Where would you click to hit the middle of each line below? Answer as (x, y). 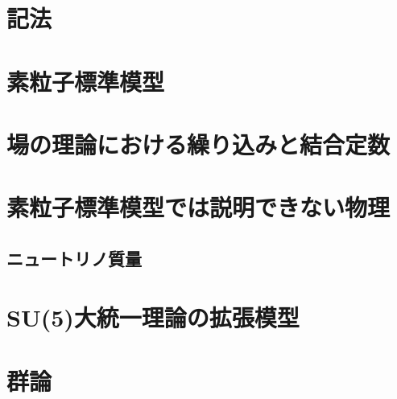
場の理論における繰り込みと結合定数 (198, 144)
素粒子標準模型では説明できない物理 (198, 207)
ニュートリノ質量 (74, 258)
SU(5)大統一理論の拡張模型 (153, 317)
